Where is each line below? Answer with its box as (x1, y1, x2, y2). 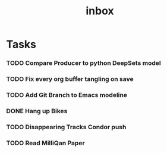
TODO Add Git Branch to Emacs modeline (6, 90, 128, 99)
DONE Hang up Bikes (6, 107, 68, 115)
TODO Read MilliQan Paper (6, 139, 85, 147)
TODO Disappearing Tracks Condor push (6, 123, 127, 131)
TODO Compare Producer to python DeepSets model (6, 59, 162, 67)
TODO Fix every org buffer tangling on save (6, 75, 134, 83)
